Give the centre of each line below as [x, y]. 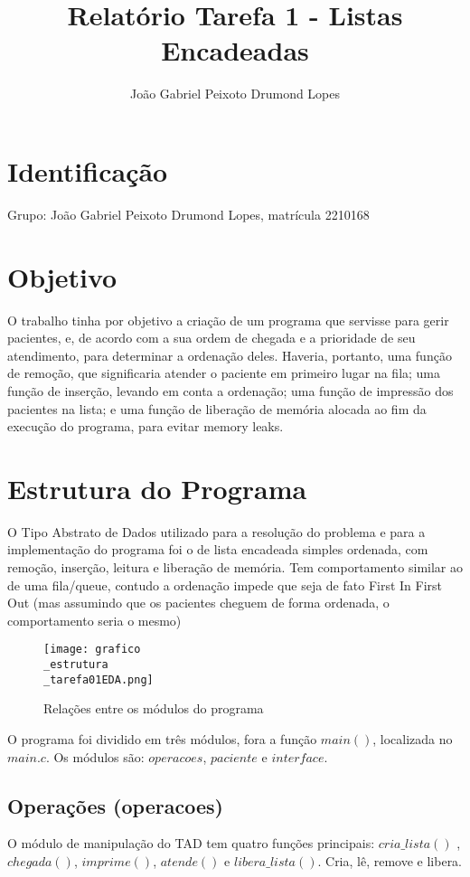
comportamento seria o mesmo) [94, 620]
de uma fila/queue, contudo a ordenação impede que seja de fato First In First [225, 585]
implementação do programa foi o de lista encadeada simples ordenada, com [218, 549]
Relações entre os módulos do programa [154, 708]
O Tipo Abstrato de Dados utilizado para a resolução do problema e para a [216, 531]
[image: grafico [92, 650]
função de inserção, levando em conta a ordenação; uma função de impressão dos [230, 390]
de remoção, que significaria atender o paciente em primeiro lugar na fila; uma [224, 373]
